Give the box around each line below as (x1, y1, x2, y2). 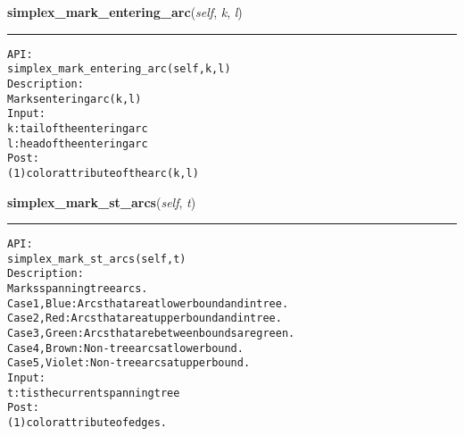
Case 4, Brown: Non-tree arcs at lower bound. (7, 341, 244, 355)
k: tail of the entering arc (7, 122, 148, 135)
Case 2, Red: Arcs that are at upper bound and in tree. (7, 312, 282, 325)
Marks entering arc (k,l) (7, 92, 142, 105)
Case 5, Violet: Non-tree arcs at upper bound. (7, 356, 251, 370)
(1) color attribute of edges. (7, 415, 167, 429)
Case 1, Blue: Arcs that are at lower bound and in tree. (7, 297, 289, 310)
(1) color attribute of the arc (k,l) (7, 166, 199, 180)
